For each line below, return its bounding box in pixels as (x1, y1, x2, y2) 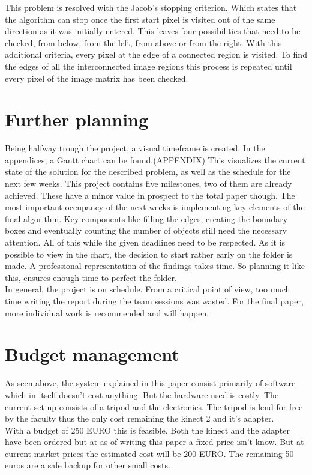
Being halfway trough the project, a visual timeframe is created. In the (5, 142, 265, 154)
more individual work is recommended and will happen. (5, 306, 209, 319)
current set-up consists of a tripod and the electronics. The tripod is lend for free (5, 400, 303, 413)
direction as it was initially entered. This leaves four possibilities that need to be (5, 25, 301, 37)
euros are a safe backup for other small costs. (5, 459, 170, 471)
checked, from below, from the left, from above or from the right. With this (5, 36, 282, 49)
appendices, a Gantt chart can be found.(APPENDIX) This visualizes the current (5, 153, 305, 166)
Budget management (5, 342, 179, 366)
